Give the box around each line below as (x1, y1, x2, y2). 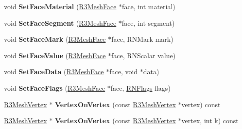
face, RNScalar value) (111, 50, 176, 60)
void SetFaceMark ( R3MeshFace (4, 34, 106, 44)
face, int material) (122, 1, 175, 11)
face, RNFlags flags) (110, 82, 171, 93)
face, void (109, 66, 138, 77)
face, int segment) (121, 17, 175, 28)
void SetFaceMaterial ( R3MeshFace (4, 1, 117, 11)
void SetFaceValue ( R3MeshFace (4, 50, 106, 60)
